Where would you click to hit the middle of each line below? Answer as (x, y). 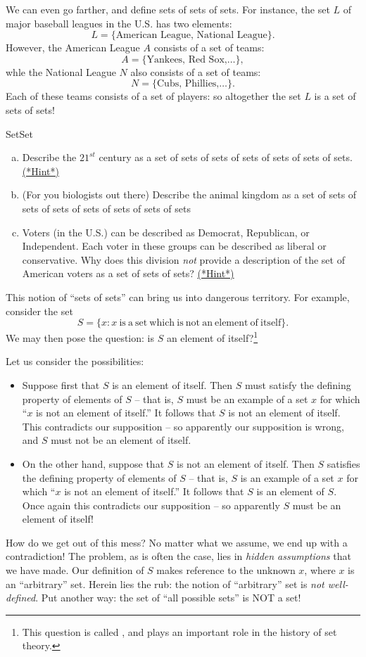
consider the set (39, 311)
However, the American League (73, 47)
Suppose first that (61, 384)
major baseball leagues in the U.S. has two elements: (119, 23)
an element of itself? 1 (212, 337)
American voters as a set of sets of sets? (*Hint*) (128, 273)
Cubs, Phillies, (188, 84)
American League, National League (191, 36)
